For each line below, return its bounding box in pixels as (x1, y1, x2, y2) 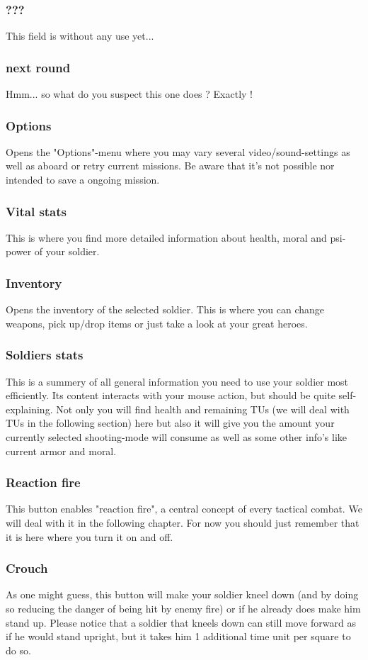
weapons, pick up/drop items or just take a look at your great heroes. (6, 315, 308, 330)
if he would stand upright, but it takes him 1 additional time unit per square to (6, 629, 351, 644)
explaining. (6, 401, 53, 416)
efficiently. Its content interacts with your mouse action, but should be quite (6, 388, 335, 403)
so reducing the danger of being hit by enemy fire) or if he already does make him (6, 601, 361, 616)
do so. (6, 642, 31, 657)
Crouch (6, 559, 48, 577)
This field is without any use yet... (6, 28, 154, 43)
